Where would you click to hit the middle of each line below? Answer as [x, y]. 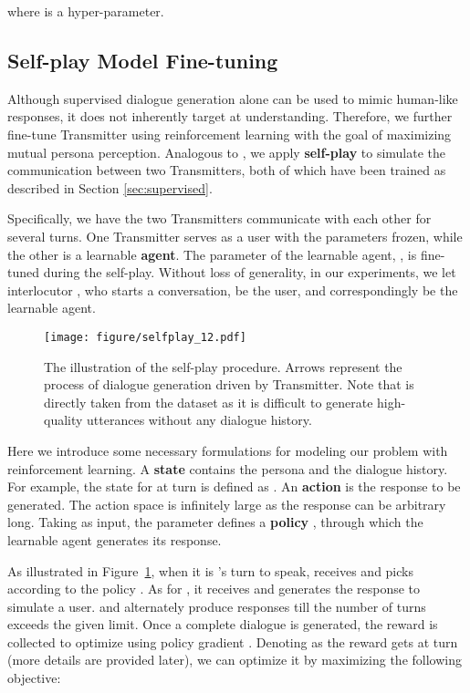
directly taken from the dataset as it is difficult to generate [209, 402]
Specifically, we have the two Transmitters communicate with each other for [219, 218]
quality [63, 420]
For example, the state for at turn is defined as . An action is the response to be [234, 486]
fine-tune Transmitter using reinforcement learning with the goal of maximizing [230, 134]
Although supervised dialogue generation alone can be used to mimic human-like [233, 98]
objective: [34, 678]
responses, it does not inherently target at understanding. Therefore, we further [230, 116]
